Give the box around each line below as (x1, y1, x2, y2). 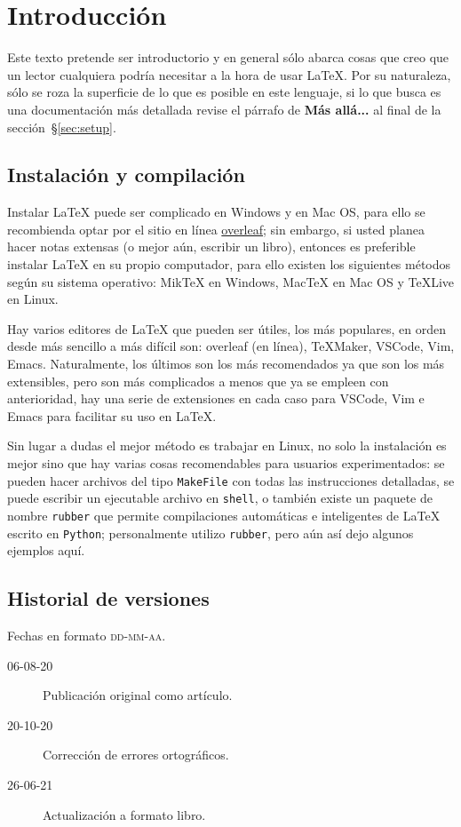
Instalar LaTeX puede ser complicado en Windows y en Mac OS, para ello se (7, 203, 425, 221)
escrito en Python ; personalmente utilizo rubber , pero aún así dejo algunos (7, 523, 414, 542)
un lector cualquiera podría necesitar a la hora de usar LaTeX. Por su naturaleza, (7, 65, 451, 83)
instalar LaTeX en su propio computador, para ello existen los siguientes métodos (7, 255, 451, 274)
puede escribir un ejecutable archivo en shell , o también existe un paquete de (7, 489, 433, 507)
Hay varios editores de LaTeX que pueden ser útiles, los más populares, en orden (7, 319, 447, 338)
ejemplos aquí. (7, 541, 85, 560)
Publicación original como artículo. (43, 686, 233, 704)
